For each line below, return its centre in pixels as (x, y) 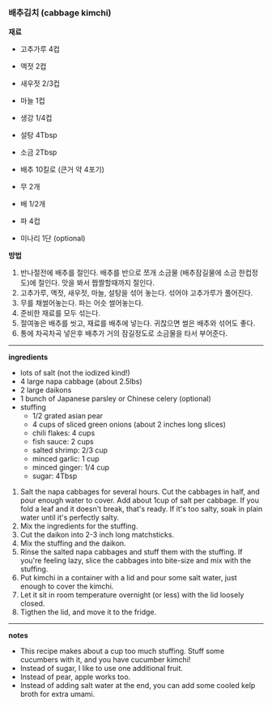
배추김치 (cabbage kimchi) (60, 12)
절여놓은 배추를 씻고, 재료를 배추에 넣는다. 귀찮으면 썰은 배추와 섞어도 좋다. (138, 323)
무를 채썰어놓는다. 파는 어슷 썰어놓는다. (82, 303)
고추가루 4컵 (40, 49)
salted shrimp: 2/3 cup (70, 450)
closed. (32, 604)
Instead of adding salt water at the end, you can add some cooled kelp (138, 686)
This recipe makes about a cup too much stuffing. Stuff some (122, 651)
